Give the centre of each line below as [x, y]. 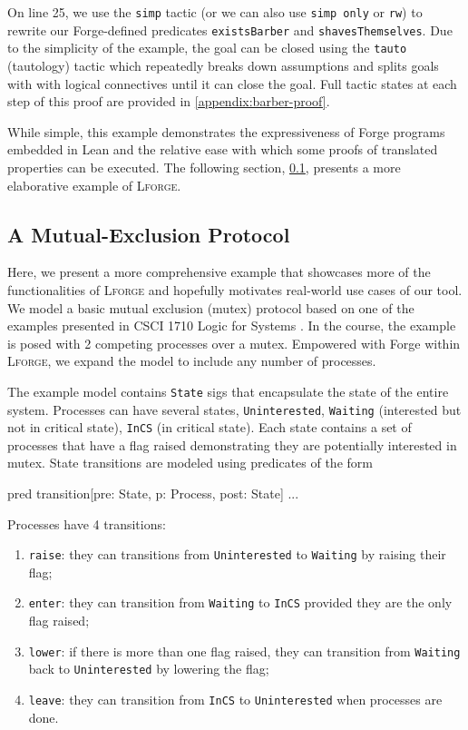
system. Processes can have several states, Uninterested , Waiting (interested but [234, 409]
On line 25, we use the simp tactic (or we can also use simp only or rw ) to [215, 12]
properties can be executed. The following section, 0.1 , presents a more [204, 167]
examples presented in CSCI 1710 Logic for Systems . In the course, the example [232, 326]
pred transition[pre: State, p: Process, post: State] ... [153, 493]
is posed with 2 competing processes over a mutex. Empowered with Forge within [234, 343]
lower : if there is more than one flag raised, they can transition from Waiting [244, 651]
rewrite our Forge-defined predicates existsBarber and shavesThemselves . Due [230, 30]
